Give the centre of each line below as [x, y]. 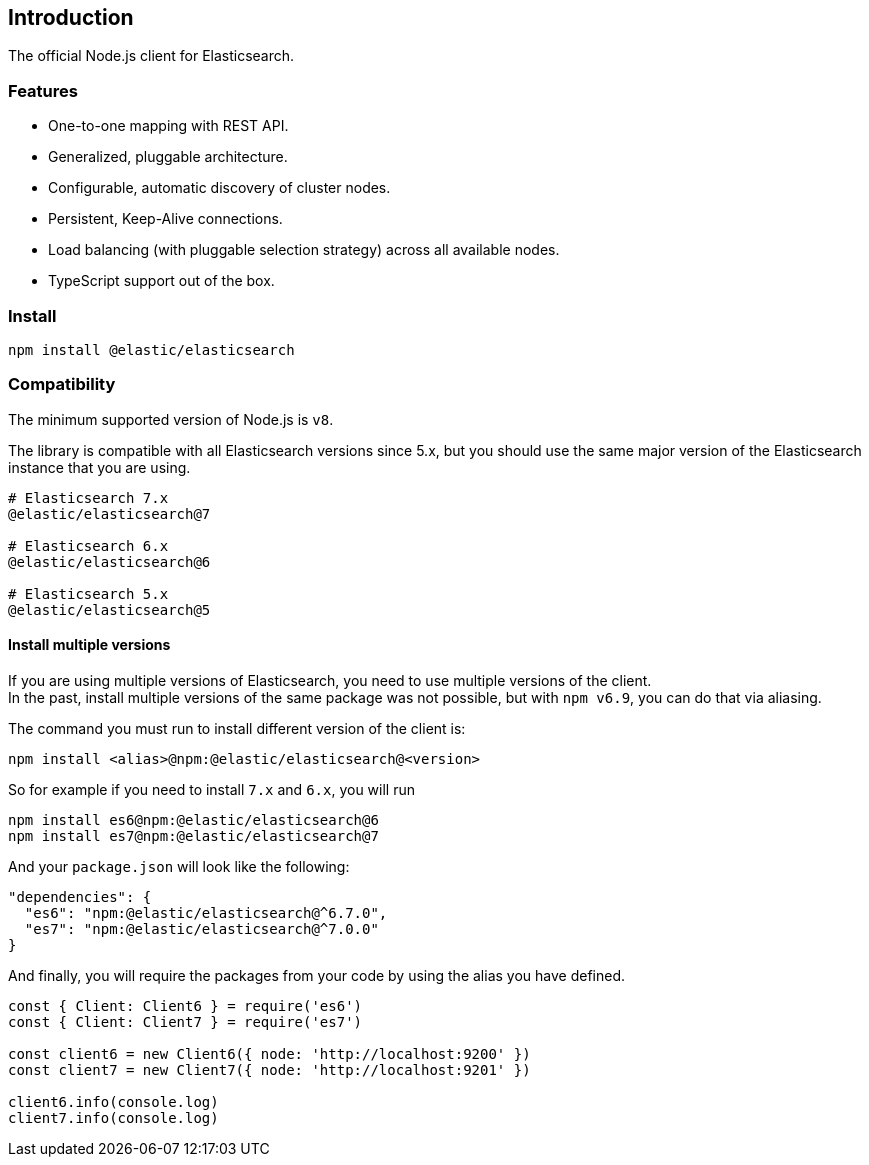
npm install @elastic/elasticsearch [151, 349]
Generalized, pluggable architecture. [168, 157]
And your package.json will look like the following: [179, 866]
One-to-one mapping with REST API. [168, 126]
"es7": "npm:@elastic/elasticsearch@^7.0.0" [201, 928]
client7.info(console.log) [113, 1117]
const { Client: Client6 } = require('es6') [185, 1005]
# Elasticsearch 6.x [88, 545]
